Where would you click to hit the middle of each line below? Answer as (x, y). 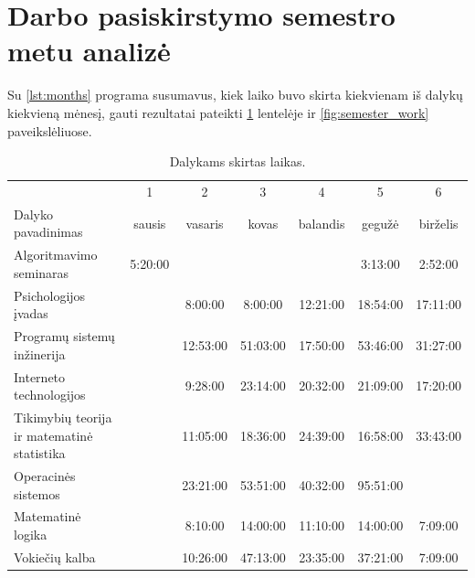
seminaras (42, 272)
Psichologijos (50, 295)
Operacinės (45, 476)
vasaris (205, 223)
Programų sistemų (64, 336)
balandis (322, 223)
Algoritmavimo (56, 255)
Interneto (40, 376)
